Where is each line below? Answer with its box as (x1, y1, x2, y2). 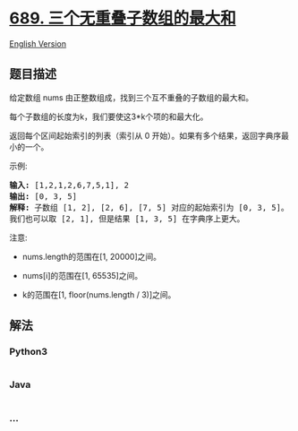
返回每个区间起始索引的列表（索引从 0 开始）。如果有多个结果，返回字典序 (9, 130, 282, 141)
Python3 (9, 346, 47, 358)
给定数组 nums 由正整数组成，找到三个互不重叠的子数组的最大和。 (9, 91, 254, 103)
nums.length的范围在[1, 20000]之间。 (21, 251, 162, 262)
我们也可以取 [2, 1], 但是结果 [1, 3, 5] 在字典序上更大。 (9, 213, 245, 224)
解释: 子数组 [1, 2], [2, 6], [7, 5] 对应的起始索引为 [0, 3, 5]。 (9, 203, 289, 212)
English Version (9, 38, 67, 49)
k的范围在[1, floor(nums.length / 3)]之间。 (21, 289, 176, 300)
